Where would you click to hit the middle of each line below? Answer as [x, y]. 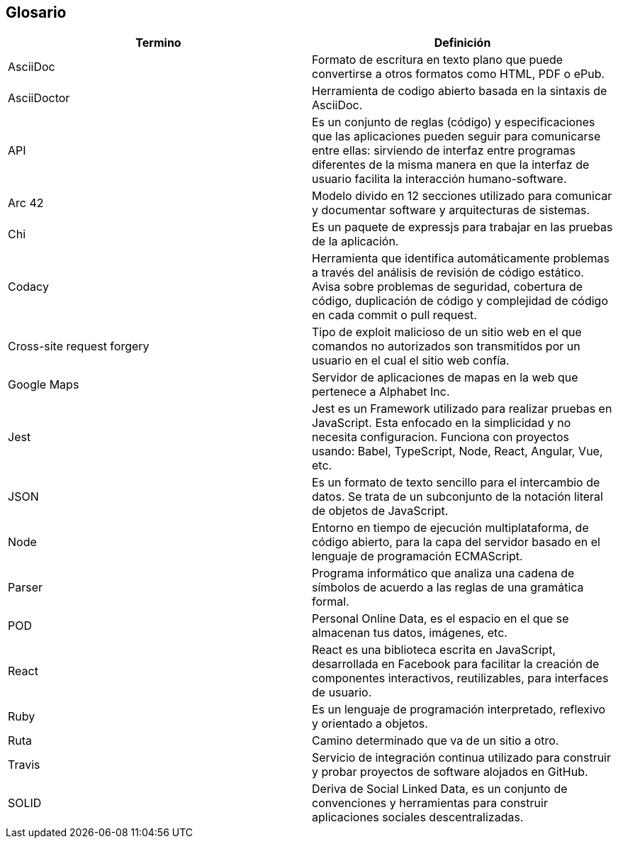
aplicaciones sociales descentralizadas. [418, 817]
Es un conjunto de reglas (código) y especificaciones [454, 122]
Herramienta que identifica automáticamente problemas [461, 259]
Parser [26, 588]
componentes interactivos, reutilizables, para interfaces [460, 678]
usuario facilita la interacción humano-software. [439, 179]
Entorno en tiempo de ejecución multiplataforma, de [450, 528]
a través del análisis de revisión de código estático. [448, 273]
